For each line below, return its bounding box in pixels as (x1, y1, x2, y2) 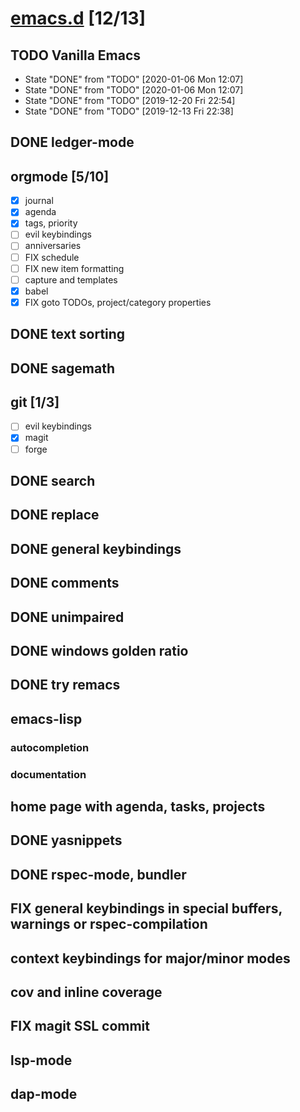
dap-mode (10, 1086, 78, 1103)
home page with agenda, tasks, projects (10, 798, 266, 815)
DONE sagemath (10, 360, 115, 377)
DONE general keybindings (10, 540, 182, 557)
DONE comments (10, 575, 120, 592)
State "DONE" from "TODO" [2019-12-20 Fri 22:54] (24, 95, 236, 106)
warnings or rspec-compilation (10, 916, 208, 933)
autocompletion (10, 740, 90, 754)
